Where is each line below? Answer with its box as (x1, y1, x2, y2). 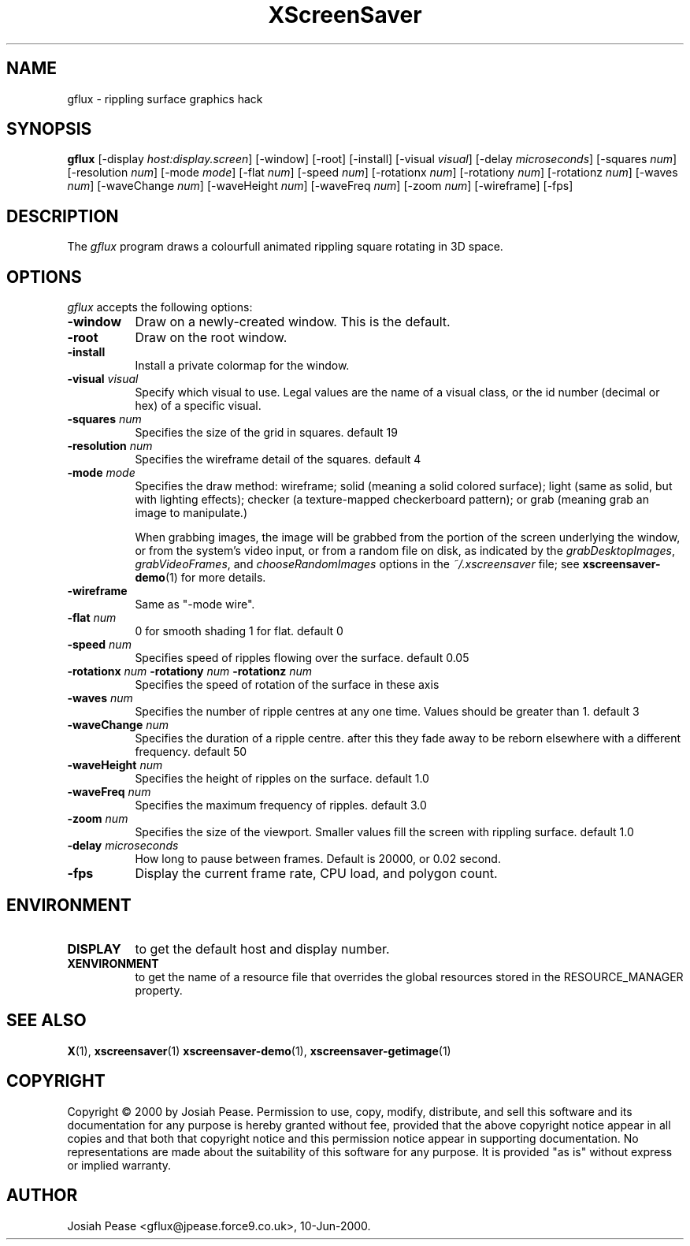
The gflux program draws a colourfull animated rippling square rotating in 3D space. (67, 240, 503, 254)
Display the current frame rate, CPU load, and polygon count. (135, 865, 498, 882)
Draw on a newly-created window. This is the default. (135, 314, 451, 330)
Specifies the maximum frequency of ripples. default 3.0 (135, 798, 427, 813)
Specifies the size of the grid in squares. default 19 (135, 426, 398, 440)
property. (135, 983, 183, 997)
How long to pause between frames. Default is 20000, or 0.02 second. (135, 852, 501, 866)
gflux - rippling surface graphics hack (67, 91, 263, 106)
